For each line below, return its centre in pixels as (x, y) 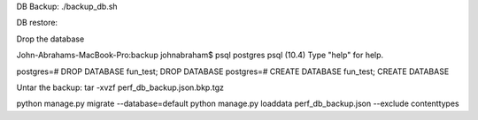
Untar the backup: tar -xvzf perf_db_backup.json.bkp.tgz (120, 87)
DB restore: (37, 23)
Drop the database (50, 39)
